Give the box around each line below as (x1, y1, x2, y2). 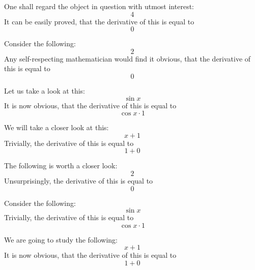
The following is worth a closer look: (4, 160, 118, 171)
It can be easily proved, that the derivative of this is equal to (4, 16, 194, 26)
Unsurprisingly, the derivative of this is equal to (4, 175, 153, 186)
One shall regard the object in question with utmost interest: (4, 1, 194, 11)
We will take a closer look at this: (4, 122, 109, 133)
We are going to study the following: (4, 234, 118, 245)
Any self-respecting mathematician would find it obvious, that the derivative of (4, 53, 251, 64)
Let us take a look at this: (4, 85, 85, 96)
